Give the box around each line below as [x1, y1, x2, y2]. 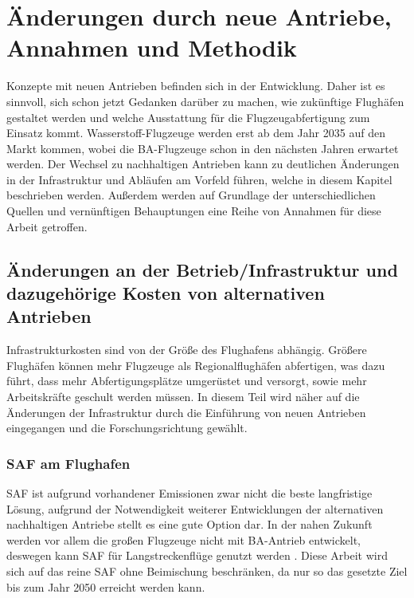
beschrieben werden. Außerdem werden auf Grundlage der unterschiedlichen [6, 187, 376, 203]
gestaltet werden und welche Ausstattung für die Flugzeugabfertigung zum [6, 108, 370, 125]
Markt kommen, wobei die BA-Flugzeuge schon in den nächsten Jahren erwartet [6, 140, 399, 156]
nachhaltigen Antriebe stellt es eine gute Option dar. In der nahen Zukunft [6, 516, 373, 533]
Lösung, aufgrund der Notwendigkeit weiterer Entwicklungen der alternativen [6, 500, 384, 517]
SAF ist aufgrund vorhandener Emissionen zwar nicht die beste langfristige [6, 485, 373, 502]
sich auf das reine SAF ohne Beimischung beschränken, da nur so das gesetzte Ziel [6, 562, 408, 579]
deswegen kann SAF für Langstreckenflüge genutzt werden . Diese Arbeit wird [6, 547, 388, 564]
